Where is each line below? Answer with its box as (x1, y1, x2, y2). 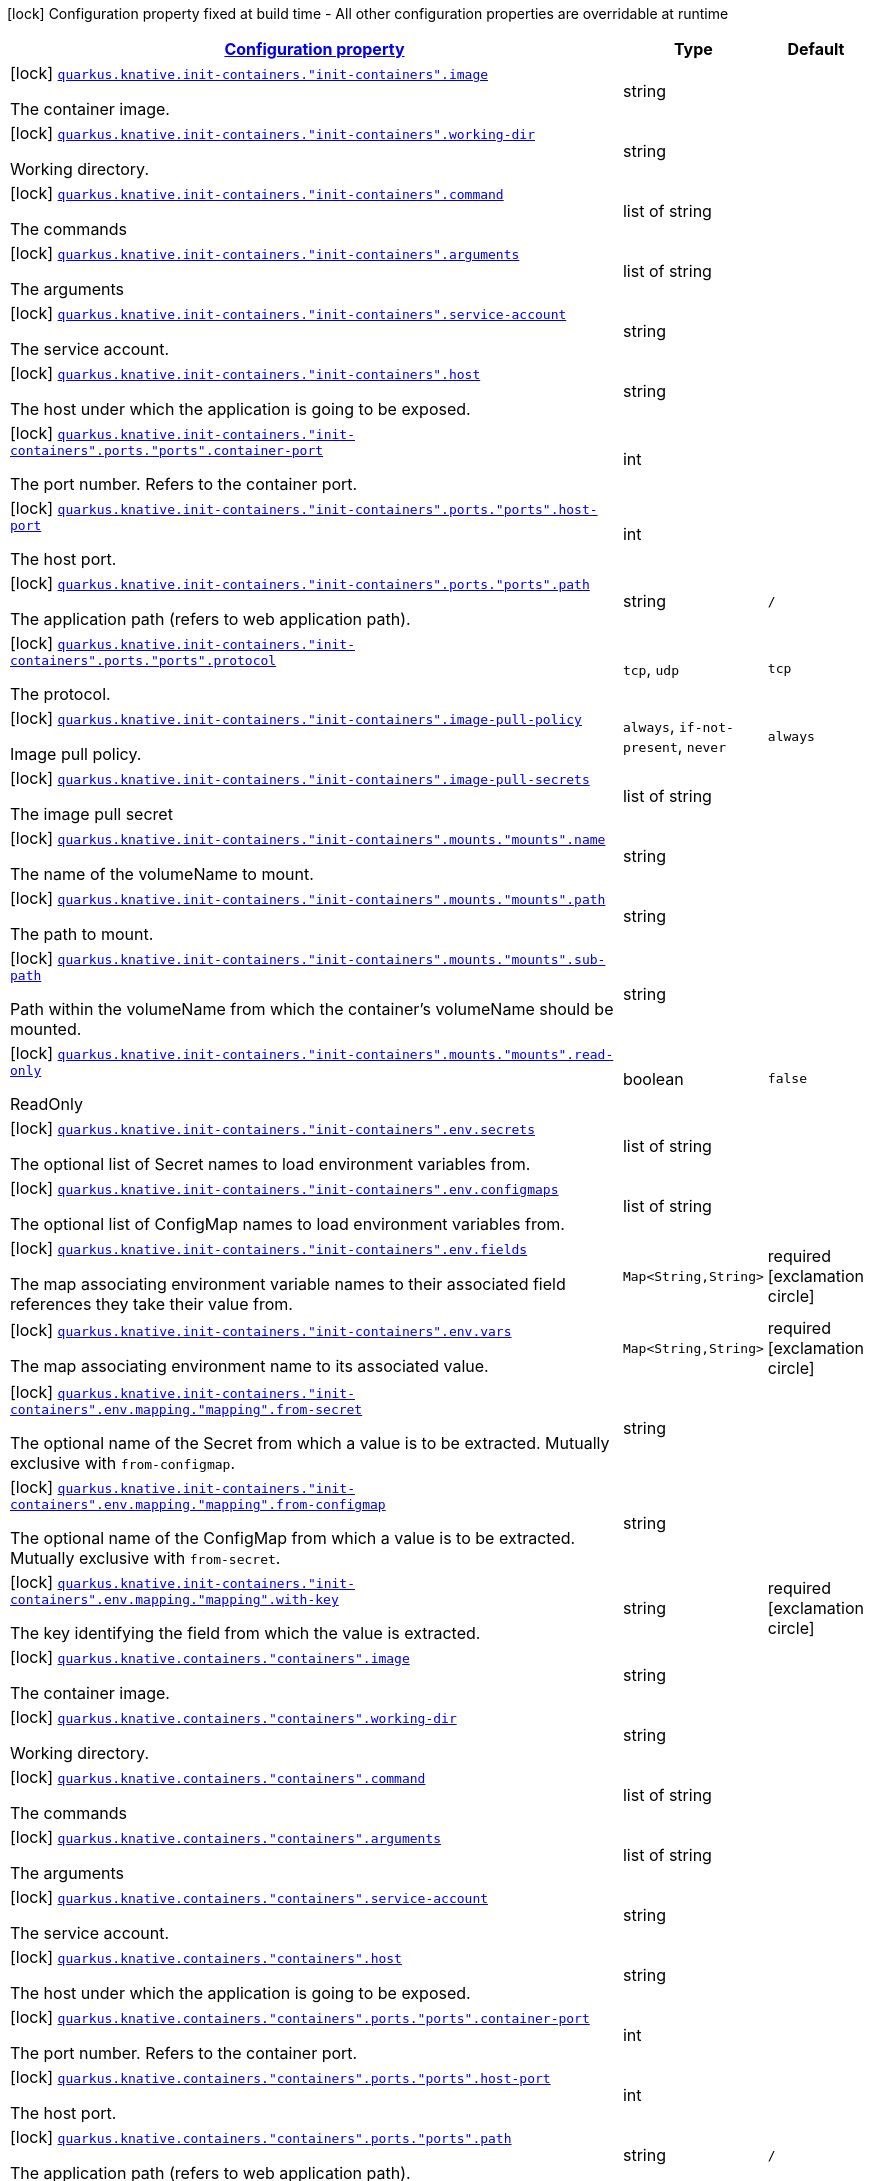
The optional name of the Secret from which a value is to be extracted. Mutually (10, 1433, 610, 1453)
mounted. (10, 1019, 82, 1039)
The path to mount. (10, 924, 154, 944)
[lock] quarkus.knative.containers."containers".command (10, 1767, 426, 1787)
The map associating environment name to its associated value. (10, 1356, 489, 1376)
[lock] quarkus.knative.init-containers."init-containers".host (10, 363, 481, 383)
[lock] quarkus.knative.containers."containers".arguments (10, 1827, 442, 1847)
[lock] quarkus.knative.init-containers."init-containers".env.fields (10, 1238, 528, 1258)
